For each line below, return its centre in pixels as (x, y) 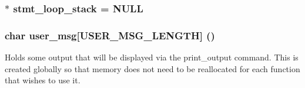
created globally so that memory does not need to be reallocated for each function (152, 68)
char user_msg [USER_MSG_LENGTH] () (110, 35)
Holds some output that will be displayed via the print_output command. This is (152, 57)
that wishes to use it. (43, 80)
